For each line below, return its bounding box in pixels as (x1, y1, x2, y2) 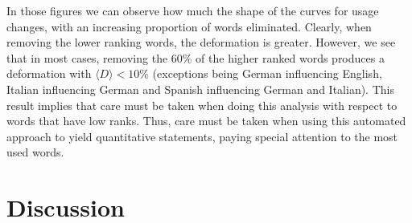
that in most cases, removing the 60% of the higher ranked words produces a (6, 49, 385, 66)
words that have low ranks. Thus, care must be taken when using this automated (6, 112, 406, 129)
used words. (6, 144, 64, 160)
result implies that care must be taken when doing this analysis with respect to (6, 96, 398, 113)
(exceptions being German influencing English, (152, 65, 382, 82)
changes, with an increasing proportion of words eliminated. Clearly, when (6, 18, 372, 34)
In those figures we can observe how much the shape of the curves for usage (6, 2, 379, 18)
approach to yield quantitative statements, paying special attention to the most (6, 128, 398, 144)
